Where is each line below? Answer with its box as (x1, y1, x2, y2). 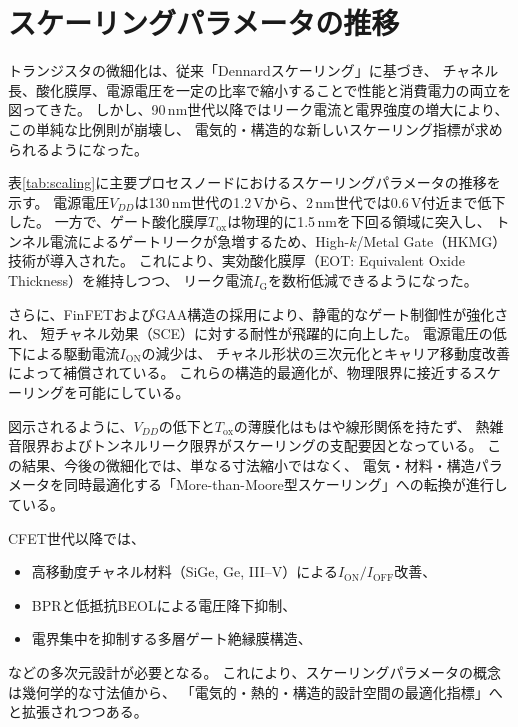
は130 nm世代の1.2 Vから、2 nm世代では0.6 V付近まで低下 (134, 191, 506, 212)
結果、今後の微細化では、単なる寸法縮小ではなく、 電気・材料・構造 (21, 454, 475, 475)
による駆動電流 (21, 342, 120, 363)
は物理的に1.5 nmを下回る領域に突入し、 (227, 211, 491, 232)
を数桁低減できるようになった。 (267, 270, 478, 291)
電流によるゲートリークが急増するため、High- (49, 230, 350, 251)
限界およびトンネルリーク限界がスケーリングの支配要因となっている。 (21, 435, 483, 456)
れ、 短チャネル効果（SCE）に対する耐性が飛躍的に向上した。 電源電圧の (8, 323, 493, 344)
